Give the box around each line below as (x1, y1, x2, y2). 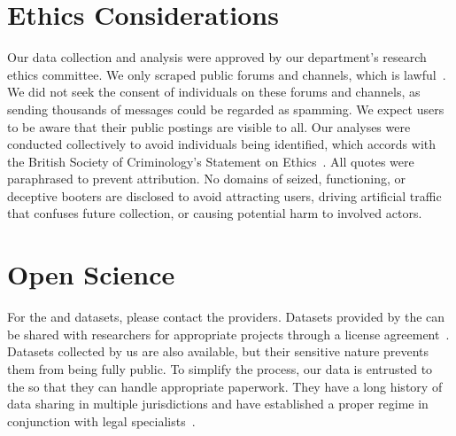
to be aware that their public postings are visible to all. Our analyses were (7, 117, 411, 136)
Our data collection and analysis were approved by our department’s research (7, 48, 427, 66)
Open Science (7, 256, 175, 292)
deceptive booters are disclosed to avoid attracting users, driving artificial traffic (7, 186, 442, 205)
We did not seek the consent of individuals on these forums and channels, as (7, 82, 421, 101)
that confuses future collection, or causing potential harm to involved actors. (7, 204, 422, 222)
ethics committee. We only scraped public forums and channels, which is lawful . (7, 65, 446, 83)
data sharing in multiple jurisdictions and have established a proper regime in (7, 394, 429, 413)
